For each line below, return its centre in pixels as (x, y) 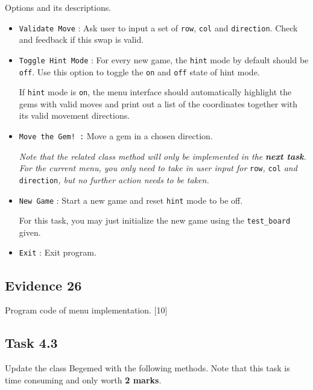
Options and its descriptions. (58, 7)
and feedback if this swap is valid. (81, 39)
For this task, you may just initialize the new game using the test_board (155, 220)
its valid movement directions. (74, 115)
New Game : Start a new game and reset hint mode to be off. (131, 200)
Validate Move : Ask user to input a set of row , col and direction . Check (158, 27)
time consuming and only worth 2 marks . (83, 379)
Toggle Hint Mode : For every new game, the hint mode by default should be (164, 59)
